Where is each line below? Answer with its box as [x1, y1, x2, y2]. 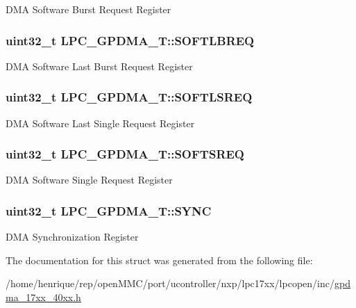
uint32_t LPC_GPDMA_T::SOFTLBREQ [6, 31, 255, 49]
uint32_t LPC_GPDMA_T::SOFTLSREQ [6, 88, 253, 106]
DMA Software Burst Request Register [6, 2, 171, 16]
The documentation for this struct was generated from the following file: [6, 252, 313, 267]
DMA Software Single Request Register [6, 172, 173, 187]
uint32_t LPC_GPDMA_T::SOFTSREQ [6, 145, 245, 163]
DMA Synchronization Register [6, 229, 139, 244]
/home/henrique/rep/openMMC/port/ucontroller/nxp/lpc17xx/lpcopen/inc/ [6, 276, 334, 291]
